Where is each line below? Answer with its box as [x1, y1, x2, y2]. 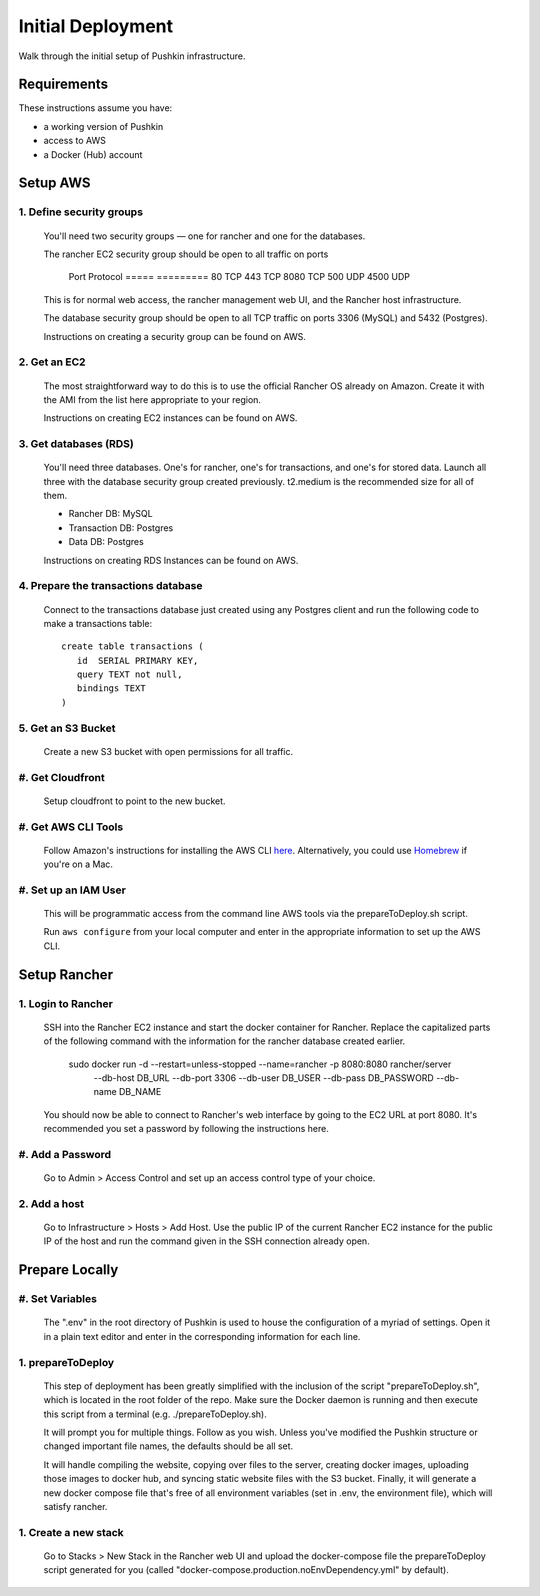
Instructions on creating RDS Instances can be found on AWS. [43, 554, 299, 566]
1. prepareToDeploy [18, 1355, 115, 1369]
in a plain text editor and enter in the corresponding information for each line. [43, 1330, 361, 1342]
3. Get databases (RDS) [18, 437, 134, 451]
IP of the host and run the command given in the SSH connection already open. [43, 1235, 370, 1247]
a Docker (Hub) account [43, 148, 143, 160]
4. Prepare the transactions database [18, 579, 203, 593]
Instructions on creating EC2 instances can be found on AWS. [43, 412, 298, 424]
